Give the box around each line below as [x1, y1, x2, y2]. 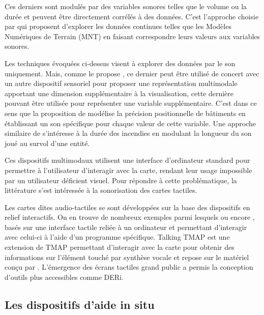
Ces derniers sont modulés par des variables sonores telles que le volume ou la [5, 1, 247, 11]
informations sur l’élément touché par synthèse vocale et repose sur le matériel [5, 251, 249, 262]
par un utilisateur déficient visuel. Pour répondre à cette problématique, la [5, 175, 237, 185]
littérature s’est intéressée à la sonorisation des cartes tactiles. [5, 185, 197, 195]
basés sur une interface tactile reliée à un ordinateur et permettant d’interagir [5, 221, 247, 232]
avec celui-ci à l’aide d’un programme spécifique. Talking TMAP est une [5, 232, 230, 242]
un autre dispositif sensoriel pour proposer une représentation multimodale [5, 78, 238, 89]
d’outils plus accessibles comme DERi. [5, 271, 124, 282]
